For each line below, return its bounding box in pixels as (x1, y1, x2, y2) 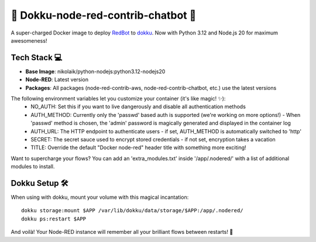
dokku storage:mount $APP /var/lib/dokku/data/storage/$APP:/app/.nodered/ (21, 208, 243, 214)
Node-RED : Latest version (25, 76, 89, 83)
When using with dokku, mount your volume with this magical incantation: (11, 193, 189, 201)
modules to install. (11, 163, 55, 170)
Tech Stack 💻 (11, 53, 63, 63)
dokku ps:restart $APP (21, 215, 87, 222)
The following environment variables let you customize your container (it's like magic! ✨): (11, 95, 226, 102)
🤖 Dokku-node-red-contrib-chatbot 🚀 (11, 9, 197, 22)
